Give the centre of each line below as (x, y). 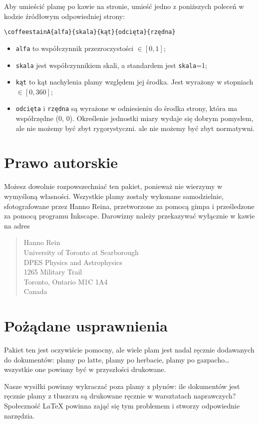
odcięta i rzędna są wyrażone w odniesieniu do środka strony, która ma (127, 108)
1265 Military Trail (53, 272)
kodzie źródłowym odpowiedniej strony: (65, 16)
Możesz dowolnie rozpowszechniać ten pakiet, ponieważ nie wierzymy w (113, 186)
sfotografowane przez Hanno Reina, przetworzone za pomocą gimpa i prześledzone (129, 206)
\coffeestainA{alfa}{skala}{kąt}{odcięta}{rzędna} (90, 32)
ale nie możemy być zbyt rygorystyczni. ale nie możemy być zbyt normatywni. (135, 128)
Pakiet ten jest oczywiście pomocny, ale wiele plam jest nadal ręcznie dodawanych (129, 350)
